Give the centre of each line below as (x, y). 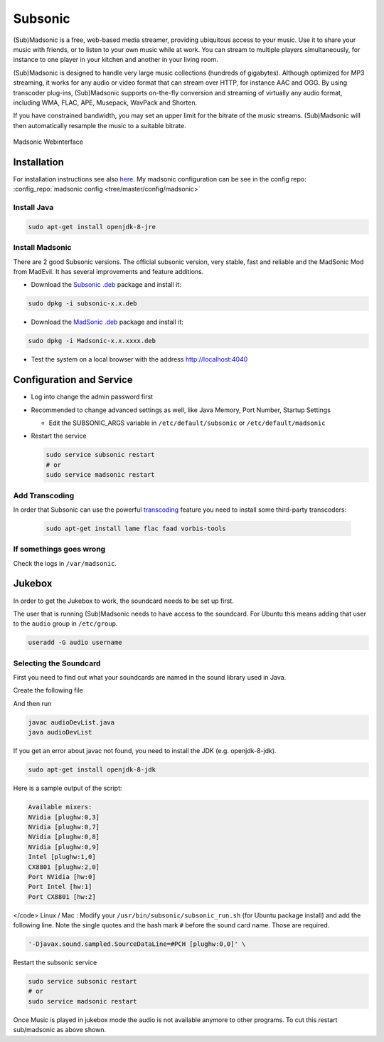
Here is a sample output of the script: (68, 788)
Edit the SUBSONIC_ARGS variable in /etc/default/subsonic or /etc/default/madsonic (187, 423)
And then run (32, 703)
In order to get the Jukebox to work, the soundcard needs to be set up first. (123, 601)
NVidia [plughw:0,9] (64, 847)
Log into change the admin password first (92, 397)
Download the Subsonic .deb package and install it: (106, 285)
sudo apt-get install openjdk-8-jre (92, 227)
